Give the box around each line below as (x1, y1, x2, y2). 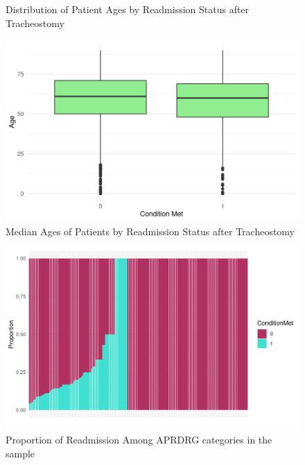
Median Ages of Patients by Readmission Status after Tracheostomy (6, 223, 295, 238)
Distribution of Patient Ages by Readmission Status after (6, 2, 250, 16)
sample (6, 446, 35, 460)
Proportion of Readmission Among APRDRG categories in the (6, 432, 272, 447)
